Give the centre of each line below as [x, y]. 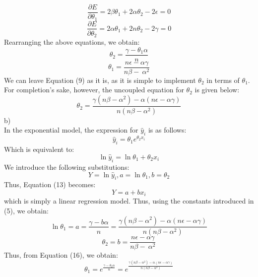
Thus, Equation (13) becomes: [50, 184]
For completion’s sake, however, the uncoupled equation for [94, 90]
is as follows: [167, 130]
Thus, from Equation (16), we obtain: [61, 255]
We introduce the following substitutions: [67, 167]
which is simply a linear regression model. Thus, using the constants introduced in [129, 201]
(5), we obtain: [26, 210]
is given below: [217, 90]
